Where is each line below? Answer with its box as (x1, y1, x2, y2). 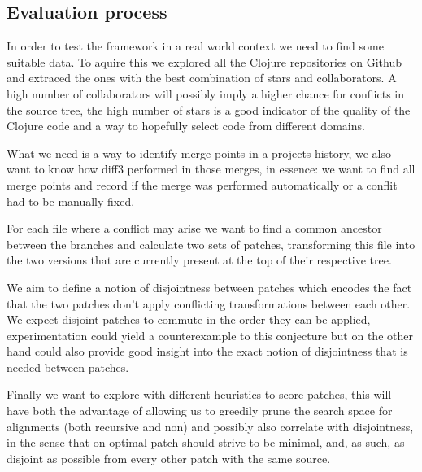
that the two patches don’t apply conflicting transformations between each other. (7, 295, 411, 312)
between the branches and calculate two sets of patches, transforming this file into (7, 235, 415, 252)
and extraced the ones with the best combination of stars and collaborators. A (7, 69, 397, 86)
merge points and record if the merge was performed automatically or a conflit (7, 176, 398, 193)
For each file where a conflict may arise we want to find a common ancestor (7, 220, 382, 237)
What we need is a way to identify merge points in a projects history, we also (7, 144, 391, 161)
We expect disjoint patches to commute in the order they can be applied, (7, 311, 371, 328)
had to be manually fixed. (7, 192, 135, 209)
